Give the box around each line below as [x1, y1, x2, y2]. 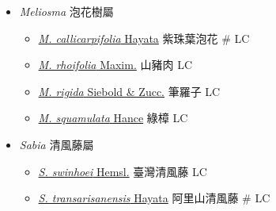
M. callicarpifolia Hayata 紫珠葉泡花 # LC [38, 29, 250, 46]
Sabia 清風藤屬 [19, 136, 94, 152]
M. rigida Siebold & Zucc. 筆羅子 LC [38, 82, 221, 99]
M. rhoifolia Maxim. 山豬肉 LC [38, 56, 192, 73]
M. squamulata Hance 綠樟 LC [38, 109, 188, 126]
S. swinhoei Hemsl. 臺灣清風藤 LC [38, 163, 207, 179]
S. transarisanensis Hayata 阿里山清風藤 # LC [38, 190, 270, 206]
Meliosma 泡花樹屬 [19, 3, 114, 19]
